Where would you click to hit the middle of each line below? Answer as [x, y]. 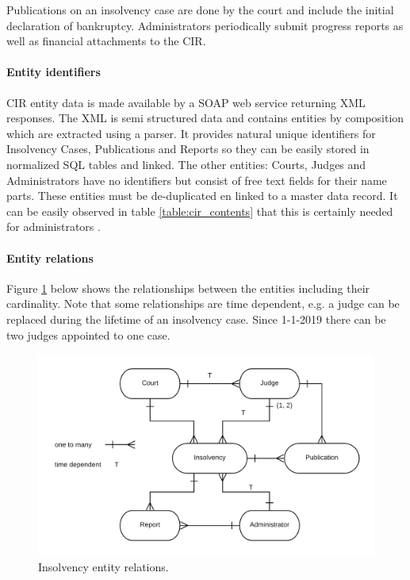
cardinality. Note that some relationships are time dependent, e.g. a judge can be [203, 303]
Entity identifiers [54, 72]
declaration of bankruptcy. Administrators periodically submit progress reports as [205, 25]
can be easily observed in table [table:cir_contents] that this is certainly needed [200, 211]
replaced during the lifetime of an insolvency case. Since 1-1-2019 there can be [196, 319]
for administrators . [54, 227]
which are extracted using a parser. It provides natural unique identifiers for [191, 133]
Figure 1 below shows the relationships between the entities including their [188, 288]
